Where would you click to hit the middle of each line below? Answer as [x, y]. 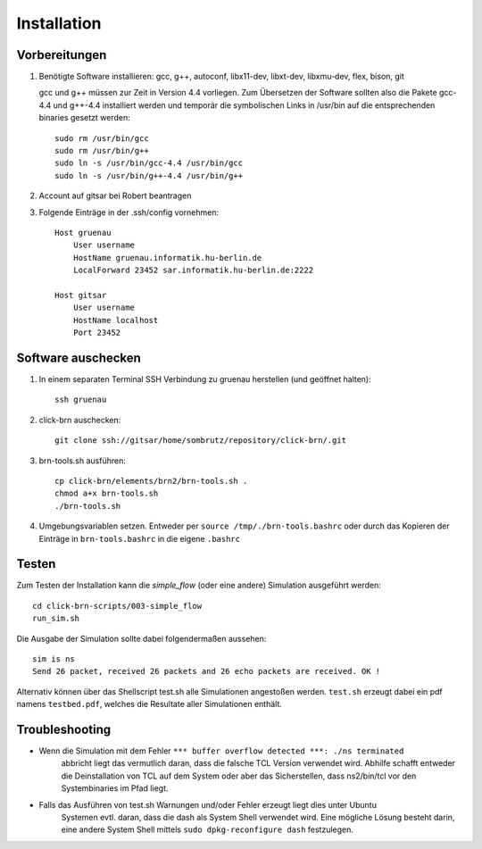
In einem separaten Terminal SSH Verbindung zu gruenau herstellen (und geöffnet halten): [205, 379]
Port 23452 [97, 333]
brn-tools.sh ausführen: [83, 461]
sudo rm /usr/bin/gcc [102, 138]
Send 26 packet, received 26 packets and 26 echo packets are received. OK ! [207, 671]
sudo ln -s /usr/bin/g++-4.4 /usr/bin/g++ [149, 175]
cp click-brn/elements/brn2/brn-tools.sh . [151, 481]
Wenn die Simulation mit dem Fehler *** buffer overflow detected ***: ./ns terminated [221, 751]
